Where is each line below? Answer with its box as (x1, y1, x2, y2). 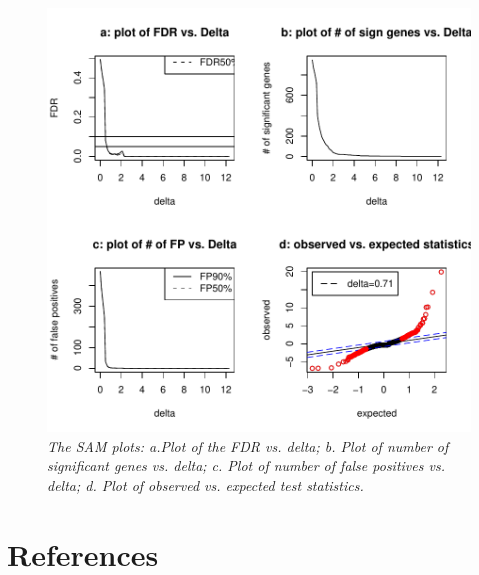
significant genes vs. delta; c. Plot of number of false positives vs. (47, 455, 445, 476)
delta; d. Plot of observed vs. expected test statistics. (47, 474, 364, 495)
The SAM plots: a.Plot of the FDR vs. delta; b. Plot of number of (47, 435, 449, 456)
